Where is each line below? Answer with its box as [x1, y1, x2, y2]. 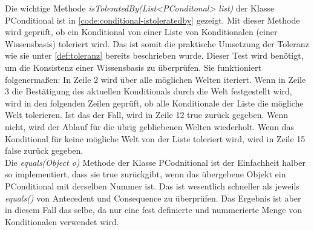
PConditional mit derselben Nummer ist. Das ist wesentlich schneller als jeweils [5, 179, 299, 192]
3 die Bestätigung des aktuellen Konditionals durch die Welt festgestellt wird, [5, 85, 292, 97]
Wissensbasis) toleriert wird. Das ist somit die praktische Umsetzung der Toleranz [5, 37, 309, 50]
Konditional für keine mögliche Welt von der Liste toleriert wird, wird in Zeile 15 [5, 132, 306, 145]
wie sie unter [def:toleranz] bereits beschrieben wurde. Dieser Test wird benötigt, [5, 49, 304, 62]
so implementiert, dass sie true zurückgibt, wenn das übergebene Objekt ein [5, 168, 286, 180]
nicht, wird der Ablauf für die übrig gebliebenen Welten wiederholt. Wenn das [5, 120, 294, 133]
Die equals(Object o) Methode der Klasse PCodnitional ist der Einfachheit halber [5, 156, 306, 168]
